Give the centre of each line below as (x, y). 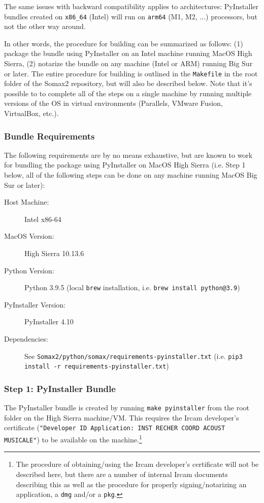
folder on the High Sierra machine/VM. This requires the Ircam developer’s (122, 417)
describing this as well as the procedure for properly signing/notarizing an (131, 484)
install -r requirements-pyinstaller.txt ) (97, 366)
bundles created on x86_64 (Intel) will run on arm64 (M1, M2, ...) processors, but (131, 16)
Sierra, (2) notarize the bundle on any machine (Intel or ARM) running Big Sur (128, 63)
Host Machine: (27, 202)
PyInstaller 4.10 (49, 322)
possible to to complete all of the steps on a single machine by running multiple (128, 93)
